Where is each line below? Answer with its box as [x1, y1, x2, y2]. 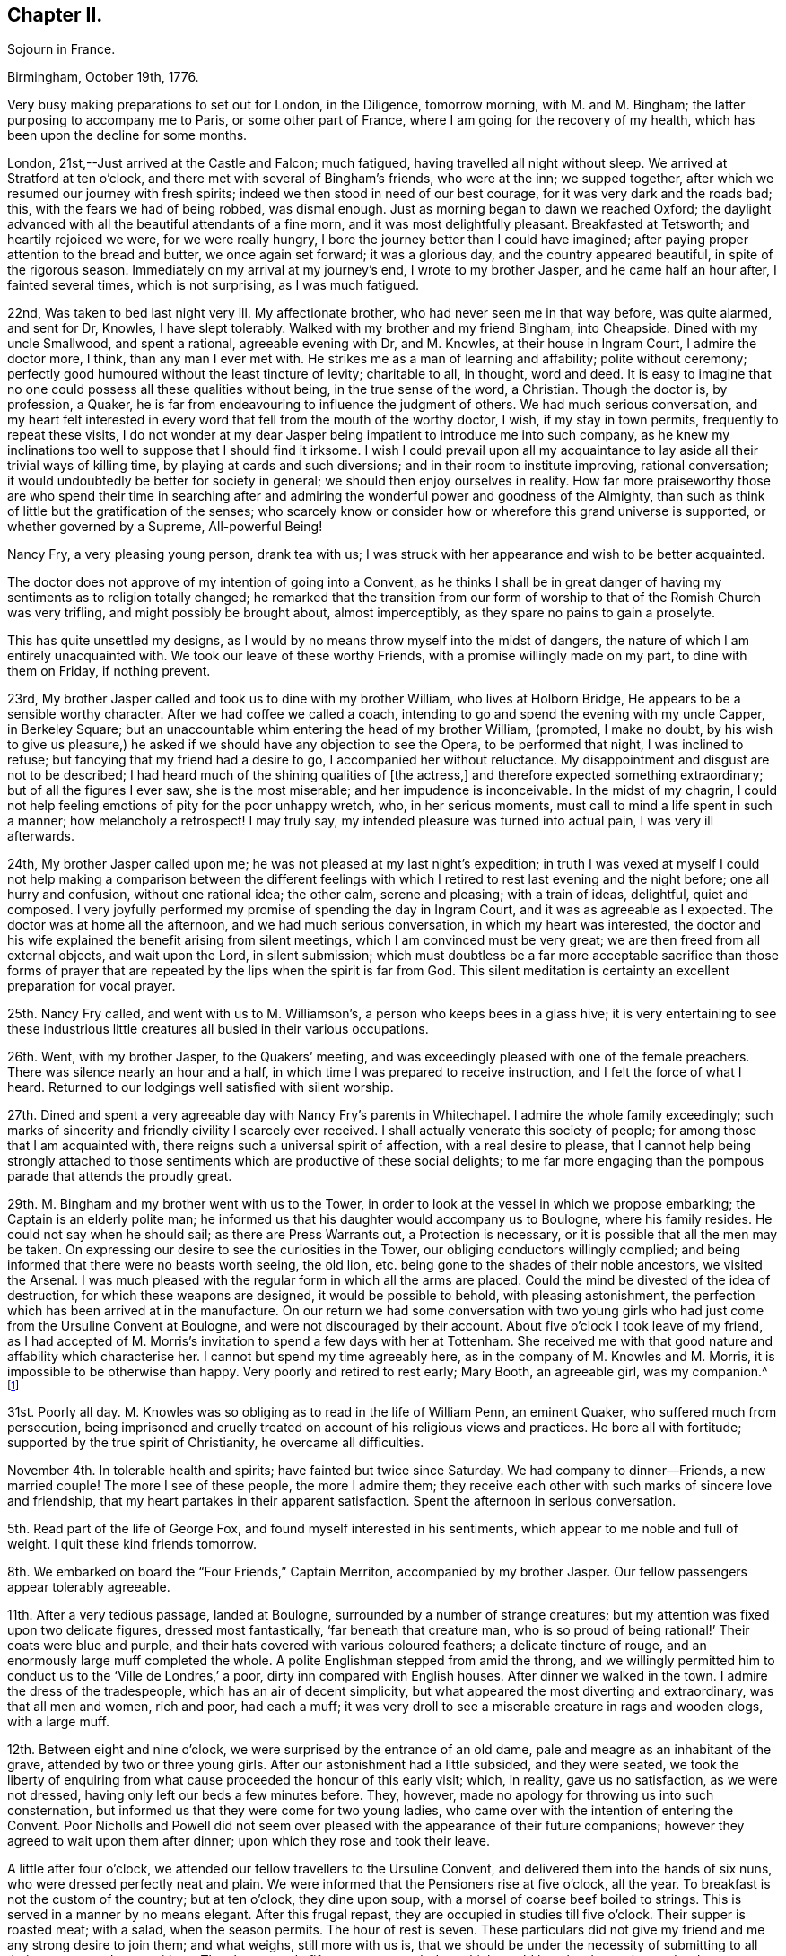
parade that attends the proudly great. [7, 1168, 232, 1184]
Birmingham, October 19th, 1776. [7, 69, 199, 85]
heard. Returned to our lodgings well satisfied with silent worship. [7, 1079, 394, 1096]
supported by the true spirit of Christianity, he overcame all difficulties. [7, 1435, 424, 1451]
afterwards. [7, 828, 74, 844]
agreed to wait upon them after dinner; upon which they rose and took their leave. [7, 1833, 490, 1849]
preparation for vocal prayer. [7, 978, 176, 994]
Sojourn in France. [7, 41, 116, 57]
